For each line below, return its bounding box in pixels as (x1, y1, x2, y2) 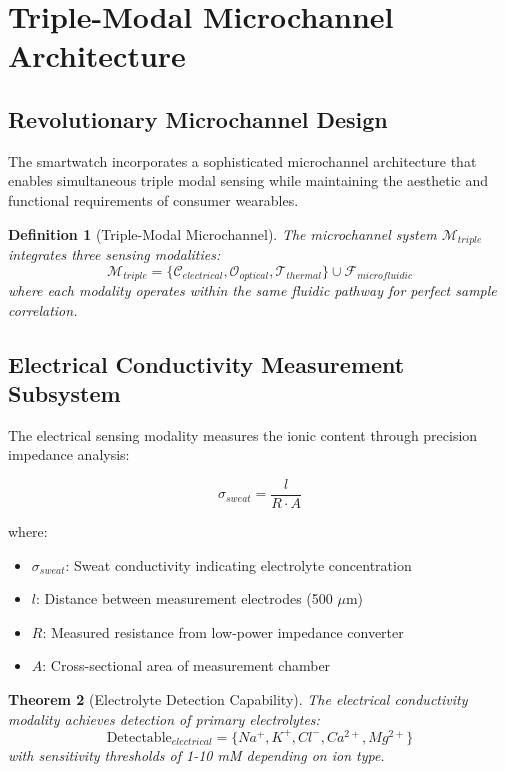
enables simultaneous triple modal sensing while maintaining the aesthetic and (8, 170, 489, 191)
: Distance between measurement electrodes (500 (35, 588, 333, 609)
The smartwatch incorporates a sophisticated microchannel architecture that (8, 150, 477, 171)
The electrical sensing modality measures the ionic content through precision (8, 424, 478, 445)
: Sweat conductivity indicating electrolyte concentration (65, 554, 412, 575)
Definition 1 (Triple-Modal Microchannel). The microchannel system (8, 223, 437, 244)
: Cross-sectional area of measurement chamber (42, 655, 331, 676)
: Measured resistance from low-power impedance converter (42, 621, 404, 642)
